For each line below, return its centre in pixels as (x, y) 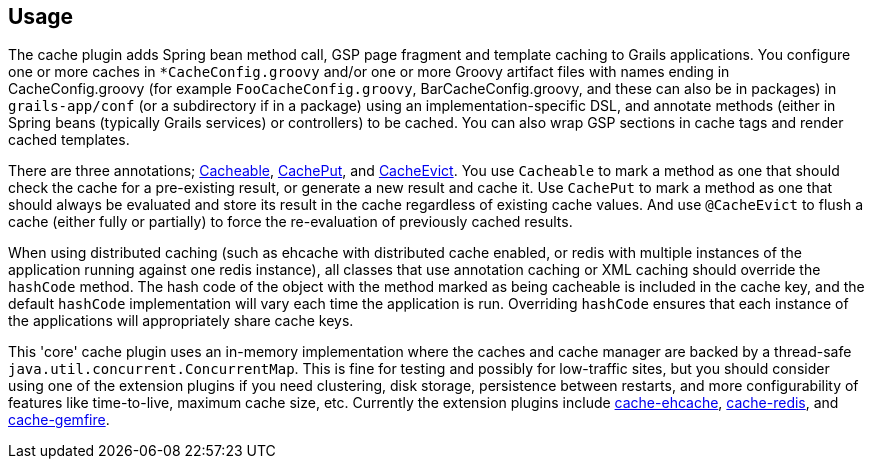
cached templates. (69, 140)
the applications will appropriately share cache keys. (181, 321)
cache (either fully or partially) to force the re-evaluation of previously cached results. (290, 222)
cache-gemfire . (59, 420)
